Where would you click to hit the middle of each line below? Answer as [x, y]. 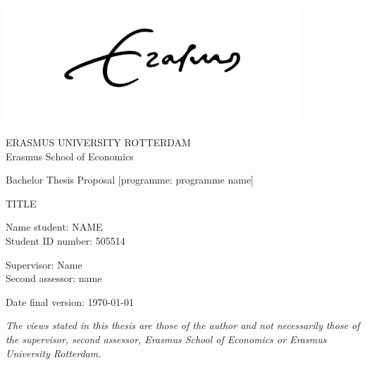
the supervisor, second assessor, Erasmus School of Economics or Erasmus [166, 339]
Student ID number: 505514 [66, 241]
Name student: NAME [54, 227]
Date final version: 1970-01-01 [70, 301]
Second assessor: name [54, 278]
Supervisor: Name [44, 264]
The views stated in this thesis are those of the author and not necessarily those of [183, 325]
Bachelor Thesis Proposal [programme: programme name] [130, 180]
